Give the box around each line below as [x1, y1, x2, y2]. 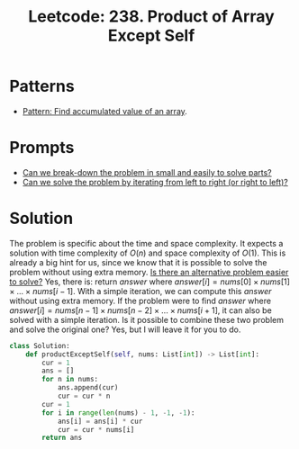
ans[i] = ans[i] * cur [57, 417, 143, 426]
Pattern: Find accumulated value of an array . [22, 105, 187, 116]
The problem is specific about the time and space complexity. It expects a [9, 238, 284, 248]
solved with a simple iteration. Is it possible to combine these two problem [9, 314, 284, 325]
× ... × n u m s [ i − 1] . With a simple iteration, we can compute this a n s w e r [9, 285, 272, 296]
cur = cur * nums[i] [57, 425, 135, 434]
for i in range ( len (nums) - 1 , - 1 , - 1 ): [41, 408, 195, 418]
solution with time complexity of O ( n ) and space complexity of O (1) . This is [9, 247, 286, 258]
